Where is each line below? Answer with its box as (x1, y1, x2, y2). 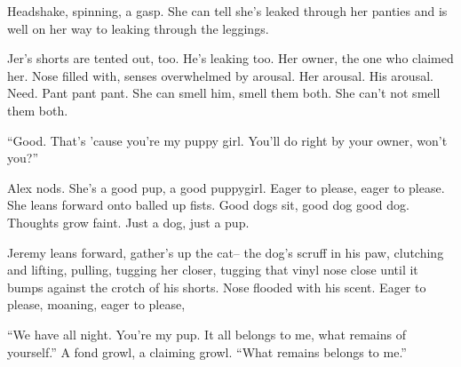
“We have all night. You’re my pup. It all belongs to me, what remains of (7, 324, 407, 343)
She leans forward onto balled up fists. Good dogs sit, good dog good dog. (7, 195, 409, 214)
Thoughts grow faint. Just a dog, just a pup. (7, 212, 250, 231)
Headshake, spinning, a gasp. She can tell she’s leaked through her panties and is (7, 2, 448, 20)
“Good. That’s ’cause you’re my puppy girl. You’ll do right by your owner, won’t (7, 131, 448, 149)
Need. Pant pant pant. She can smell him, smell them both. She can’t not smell (7, 84, 441, 102)
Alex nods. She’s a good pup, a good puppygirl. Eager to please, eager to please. (7, 178, 445, 196)
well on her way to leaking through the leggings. (7, 19, 269, 37)
